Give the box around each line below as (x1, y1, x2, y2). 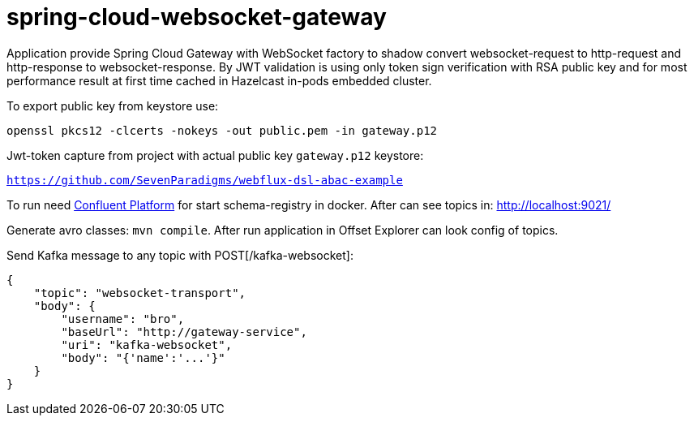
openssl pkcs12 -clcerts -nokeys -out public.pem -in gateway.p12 (6, 123, 438, 137)
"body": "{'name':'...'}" (61, 351, 225, 364)
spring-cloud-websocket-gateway (6, 3, 387, 31)
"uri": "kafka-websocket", (61, 338, 233, 351)
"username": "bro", (61, 312, 185, 325)
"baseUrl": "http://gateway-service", (61, 325, 307, 338)
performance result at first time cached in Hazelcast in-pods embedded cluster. (6, 73, 432, 88)
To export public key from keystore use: (6, 98, 219, 113)
